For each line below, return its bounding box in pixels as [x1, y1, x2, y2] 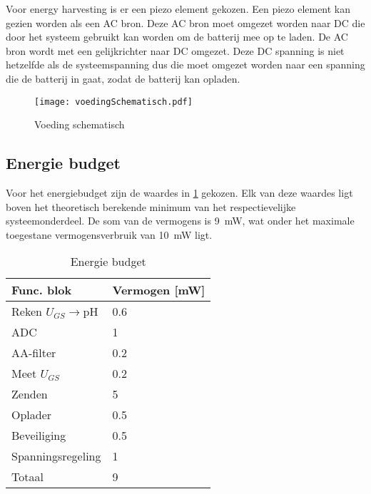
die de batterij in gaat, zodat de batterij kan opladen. [6, 71, 240, 86]
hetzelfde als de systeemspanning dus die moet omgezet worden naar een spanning [6, 57, 365, 72]
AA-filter [11, 344, 56, 361]
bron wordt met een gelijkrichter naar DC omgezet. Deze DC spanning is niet [6, 43, 345, 58]
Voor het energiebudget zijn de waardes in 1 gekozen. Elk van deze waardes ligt [6, 185, 353, 200]
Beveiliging [11, 427, 66, 444]
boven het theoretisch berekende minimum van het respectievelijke [6, 199, 296, 214]
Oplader [11, 406, 52, 423]
